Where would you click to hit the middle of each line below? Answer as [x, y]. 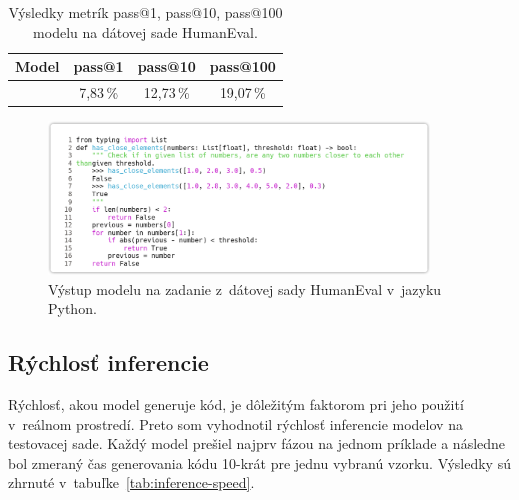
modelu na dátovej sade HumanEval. [145, 31]
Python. [72, 308]
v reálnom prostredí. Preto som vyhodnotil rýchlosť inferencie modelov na [235, 423]
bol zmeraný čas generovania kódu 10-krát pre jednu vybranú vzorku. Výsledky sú [259, 462]
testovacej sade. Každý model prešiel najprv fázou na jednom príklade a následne [257, 443]
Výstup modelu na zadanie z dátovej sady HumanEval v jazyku [245, 288]
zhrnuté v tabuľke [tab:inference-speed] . [131, 482]
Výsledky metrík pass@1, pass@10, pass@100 [145, 12]
